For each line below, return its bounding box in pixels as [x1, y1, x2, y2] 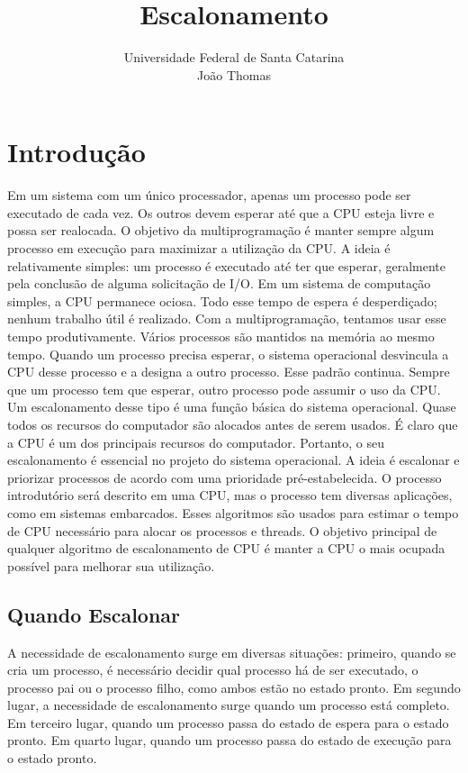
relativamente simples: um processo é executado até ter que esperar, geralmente [7, 256, 446, 275]
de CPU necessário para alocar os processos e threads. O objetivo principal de [7, 521, 437, 540]
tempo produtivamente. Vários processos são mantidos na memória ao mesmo [7, 327, 435, 345]
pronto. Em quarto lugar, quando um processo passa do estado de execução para [7, 731, 452, 750]
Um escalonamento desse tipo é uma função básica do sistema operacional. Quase [7, 397, 456, 416]
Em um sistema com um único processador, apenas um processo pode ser [7, 186, 411, 205]
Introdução [7, 133, 146, 170]
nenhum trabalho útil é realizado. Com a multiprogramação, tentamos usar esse [7, 309, 446, 328]
